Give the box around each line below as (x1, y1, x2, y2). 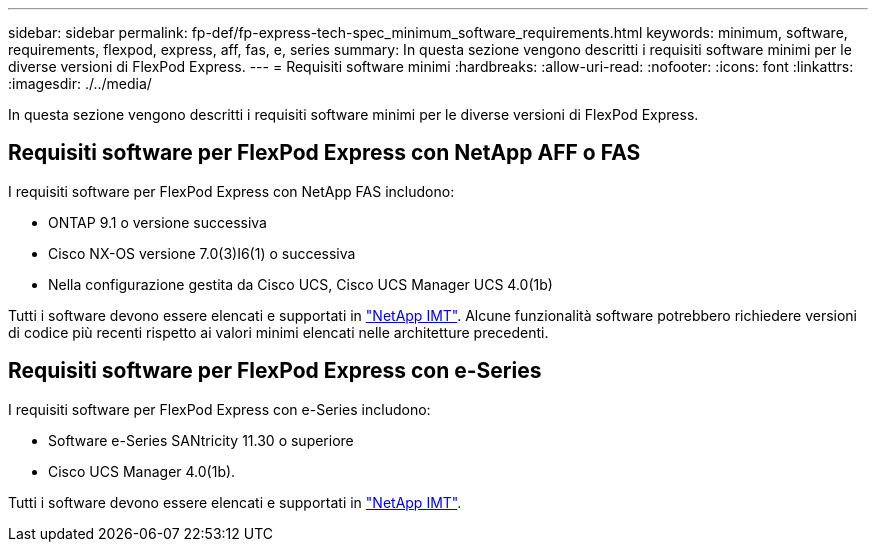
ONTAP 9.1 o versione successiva (48, 213, 267, 231)
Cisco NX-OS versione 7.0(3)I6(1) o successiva (48, 244, 356, 262)
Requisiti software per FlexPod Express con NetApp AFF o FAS (8, 140, 641, 166)
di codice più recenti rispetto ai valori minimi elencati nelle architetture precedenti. (8, 323, 549, 341)
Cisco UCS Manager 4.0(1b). (48, 462, 236, 480)
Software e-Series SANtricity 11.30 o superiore (48, 431, 354, 449)
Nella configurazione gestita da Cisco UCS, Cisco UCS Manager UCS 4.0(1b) (48, 275, 553, 293)
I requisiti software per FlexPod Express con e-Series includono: (8, 400, 431, 418)
